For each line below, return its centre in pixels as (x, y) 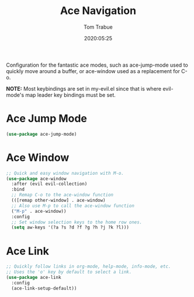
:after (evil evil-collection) (49, 184)
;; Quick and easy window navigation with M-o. (65, 173)
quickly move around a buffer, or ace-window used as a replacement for (93, 71)
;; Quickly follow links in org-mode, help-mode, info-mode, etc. (89, 267)
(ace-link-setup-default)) (44, 288)
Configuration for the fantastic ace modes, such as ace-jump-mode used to (97, 65)
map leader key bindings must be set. (70, 95)
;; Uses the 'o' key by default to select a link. (69, 272)
